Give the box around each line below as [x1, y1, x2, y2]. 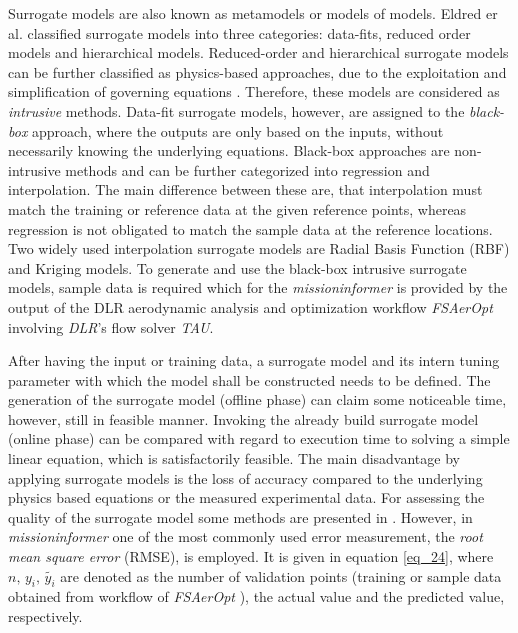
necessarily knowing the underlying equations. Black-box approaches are [8, 140, 450, 161]
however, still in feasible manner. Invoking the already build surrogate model [8, 408, 479, 429]
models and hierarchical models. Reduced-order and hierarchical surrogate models [8, 42, 509, 63]
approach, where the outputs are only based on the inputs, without [32, 120, 444, 141]
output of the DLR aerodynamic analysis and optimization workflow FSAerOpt [8, 296, 493, 317]
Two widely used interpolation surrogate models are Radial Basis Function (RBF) [8, 238, 510, 259]
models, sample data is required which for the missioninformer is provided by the [8, 277, 508, 298]
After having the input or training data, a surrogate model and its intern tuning [8, 350, 500, 371]
